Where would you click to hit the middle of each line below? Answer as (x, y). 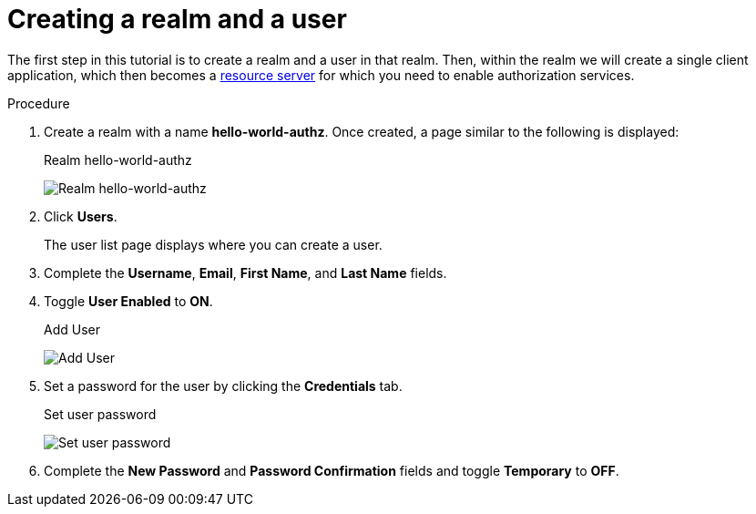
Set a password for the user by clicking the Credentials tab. (223, 385)
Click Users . (81, 216)
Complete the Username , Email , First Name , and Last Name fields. (245, 272)
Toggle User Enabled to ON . (128, 301)
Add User (72, 329)
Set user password (100, 414)
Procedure (39, 103)
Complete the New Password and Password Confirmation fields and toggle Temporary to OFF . (332, 470)
